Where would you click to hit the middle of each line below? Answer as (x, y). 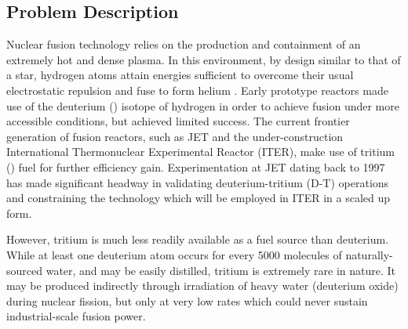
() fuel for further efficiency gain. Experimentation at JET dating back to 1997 (196, 166)
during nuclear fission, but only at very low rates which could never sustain (187, 300)
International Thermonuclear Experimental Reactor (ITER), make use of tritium (200, 152)
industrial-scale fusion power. (76, 316)
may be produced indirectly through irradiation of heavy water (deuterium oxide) (202, 286)
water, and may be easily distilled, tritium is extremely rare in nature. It (221, 270)
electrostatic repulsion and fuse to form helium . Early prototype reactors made (197, 90)
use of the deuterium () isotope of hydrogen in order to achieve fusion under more (203, 105)
